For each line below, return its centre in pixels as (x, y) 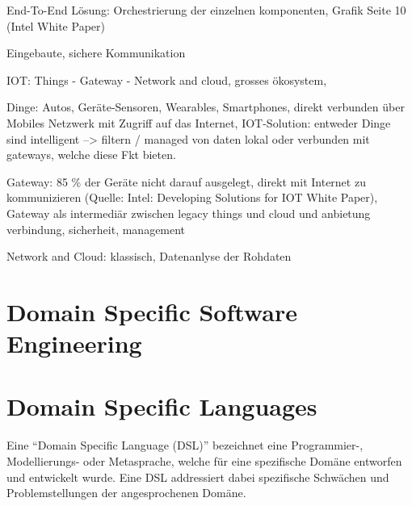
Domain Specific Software (152, 311)
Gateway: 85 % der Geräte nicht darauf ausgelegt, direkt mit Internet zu (186, 181)
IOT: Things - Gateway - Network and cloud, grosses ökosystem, (167, 79)
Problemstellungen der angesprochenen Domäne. (126, 493)
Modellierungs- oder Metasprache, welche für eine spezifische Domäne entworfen (204, 461)
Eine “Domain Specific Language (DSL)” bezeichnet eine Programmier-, (185, 445)
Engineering (74, 343)
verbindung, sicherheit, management (96, 229)
